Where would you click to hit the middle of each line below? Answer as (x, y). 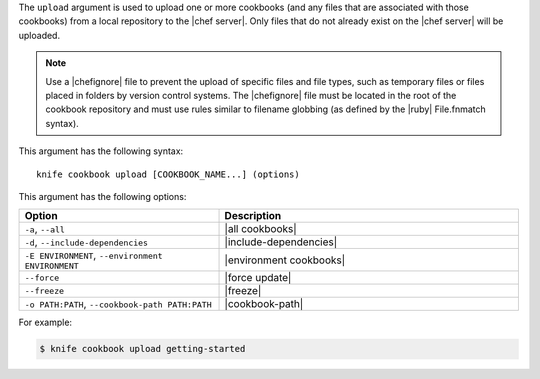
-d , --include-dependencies (86, 242)
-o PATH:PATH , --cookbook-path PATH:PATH (118, 304)
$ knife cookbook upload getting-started (142, 349)
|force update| (258, 278)
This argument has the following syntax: (101, 151)
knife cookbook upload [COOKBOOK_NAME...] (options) (168, 174)
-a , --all (44, 229)
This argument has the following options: (102, 196)
